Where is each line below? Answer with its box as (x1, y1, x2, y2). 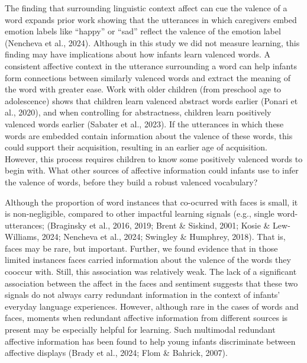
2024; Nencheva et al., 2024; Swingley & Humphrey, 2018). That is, (41, 230, 286, 243)
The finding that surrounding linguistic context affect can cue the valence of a (5, 2, 287, 14)
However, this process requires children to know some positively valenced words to (5, 152, 303, 165)
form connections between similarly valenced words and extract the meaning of (5, 71, 290, 83)
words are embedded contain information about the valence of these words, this (5, 129, 293, 142)
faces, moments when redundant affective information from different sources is (5, 311, 288, 324)
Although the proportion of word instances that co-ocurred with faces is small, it (5, 195, 298, 208)
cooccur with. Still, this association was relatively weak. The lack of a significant (5, 265, 297, 278)
